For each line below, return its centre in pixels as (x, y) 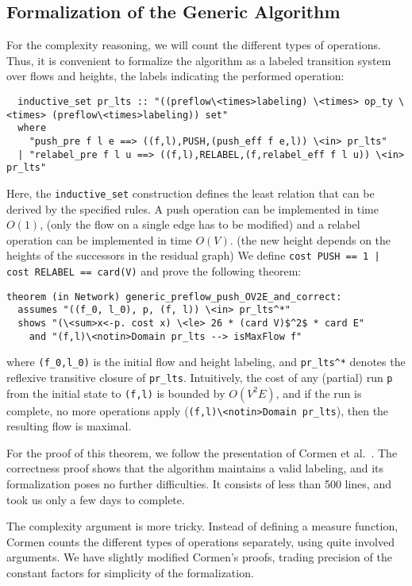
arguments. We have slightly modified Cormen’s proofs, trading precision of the (199, 557)
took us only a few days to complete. (96, 499)
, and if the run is (319, 393)
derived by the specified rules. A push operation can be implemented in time (193, 208)
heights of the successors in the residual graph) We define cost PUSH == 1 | (193, 255)
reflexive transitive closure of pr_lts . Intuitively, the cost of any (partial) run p (200, 377)
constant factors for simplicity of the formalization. (130, 573)
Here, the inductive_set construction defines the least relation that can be (191, 193)
